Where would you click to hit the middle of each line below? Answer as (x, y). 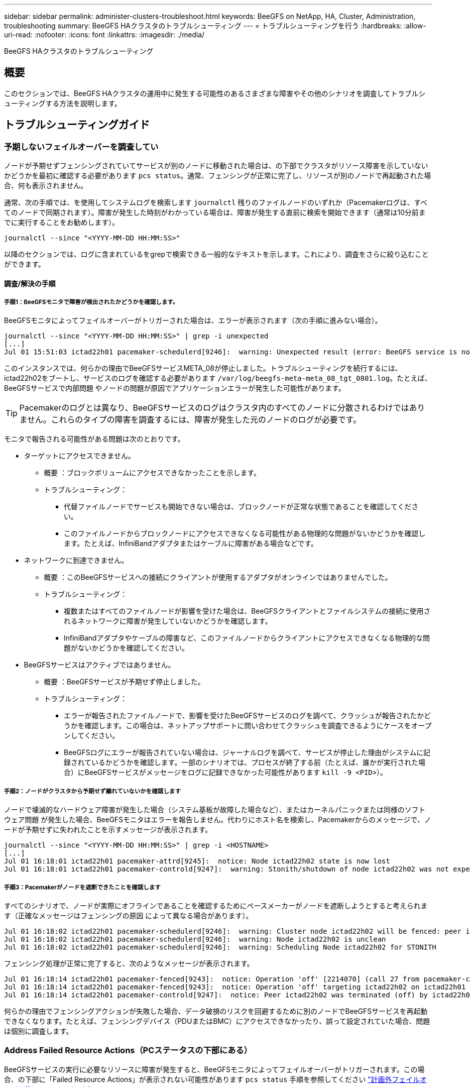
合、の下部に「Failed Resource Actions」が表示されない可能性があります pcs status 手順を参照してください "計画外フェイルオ (215, 1079)
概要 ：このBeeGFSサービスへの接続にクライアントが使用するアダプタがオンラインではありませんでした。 (218, 577)
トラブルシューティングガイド (77, 125)
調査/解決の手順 (30, 283)
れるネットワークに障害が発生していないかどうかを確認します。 (168, 621)
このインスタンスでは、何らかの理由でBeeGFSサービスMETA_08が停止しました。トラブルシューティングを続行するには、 (203, 368)
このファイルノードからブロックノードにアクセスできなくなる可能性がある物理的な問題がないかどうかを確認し (245, 534)
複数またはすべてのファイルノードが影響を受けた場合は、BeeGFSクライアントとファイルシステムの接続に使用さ (247, 611)
